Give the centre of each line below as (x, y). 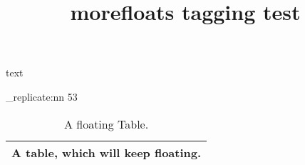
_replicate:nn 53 (42, 96)
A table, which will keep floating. (107, 152)
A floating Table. (106, 124)
